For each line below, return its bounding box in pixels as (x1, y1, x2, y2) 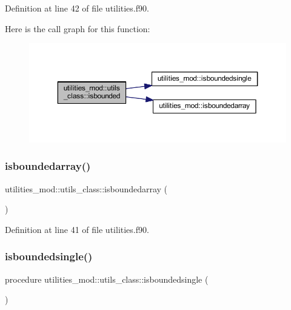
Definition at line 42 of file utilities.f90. (5, 2, 149, 14)
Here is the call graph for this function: (5, 22, 150, 35)
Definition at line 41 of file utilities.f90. (5, 223, 149, 235)
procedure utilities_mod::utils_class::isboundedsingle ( (5, 272, 209, 285)
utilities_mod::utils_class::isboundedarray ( (5, 182, 168, 195)
